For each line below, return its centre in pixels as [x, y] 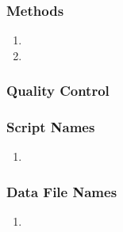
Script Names [51, 127]
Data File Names [62, 191]
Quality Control [58, 91]
